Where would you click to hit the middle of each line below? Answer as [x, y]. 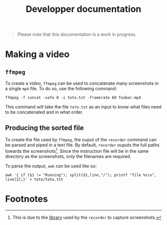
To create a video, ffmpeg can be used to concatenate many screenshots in [82, 83]
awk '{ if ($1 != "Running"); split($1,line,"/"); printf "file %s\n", [81, 175]
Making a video [37, 54]
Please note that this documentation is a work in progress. [77, 34]
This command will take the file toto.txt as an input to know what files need [83, 107]
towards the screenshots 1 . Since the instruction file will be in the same [77, 151]
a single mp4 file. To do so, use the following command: [61, 89]
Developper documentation [83, 9]
